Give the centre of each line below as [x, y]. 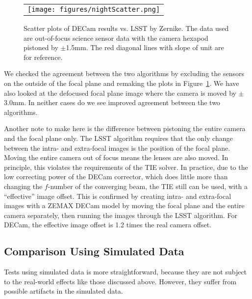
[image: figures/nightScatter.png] [94, 9]
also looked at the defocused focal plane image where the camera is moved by [120, 93]
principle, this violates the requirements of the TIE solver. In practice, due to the [126, 167]
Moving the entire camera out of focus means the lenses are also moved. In [116, 157]
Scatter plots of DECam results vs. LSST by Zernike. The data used [126, 28]
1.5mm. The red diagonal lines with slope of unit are [145, 47]
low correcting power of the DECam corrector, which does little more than [116, 177]
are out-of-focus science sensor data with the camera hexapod [116, 38]
